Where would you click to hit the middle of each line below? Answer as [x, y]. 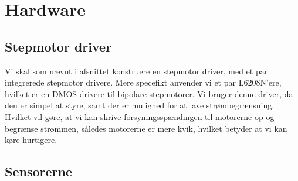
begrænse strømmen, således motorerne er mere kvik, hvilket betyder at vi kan [146, 128]
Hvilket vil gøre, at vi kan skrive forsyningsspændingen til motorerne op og [140, 116]
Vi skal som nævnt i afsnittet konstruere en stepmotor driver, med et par [136, 71]
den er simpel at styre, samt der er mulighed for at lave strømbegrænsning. [140, 105]
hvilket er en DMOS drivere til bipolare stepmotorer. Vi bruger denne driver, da [149, 93]
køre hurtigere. [31, 140]
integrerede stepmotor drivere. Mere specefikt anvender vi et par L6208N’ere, [143, 82]
